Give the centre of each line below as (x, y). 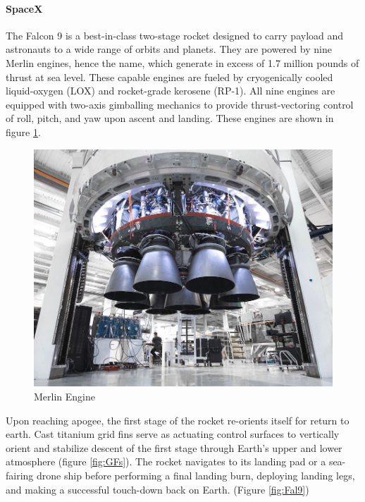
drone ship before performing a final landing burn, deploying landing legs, (196, 475)
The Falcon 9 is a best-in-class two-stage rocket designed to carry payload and (175, 35)
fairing (20, 475)
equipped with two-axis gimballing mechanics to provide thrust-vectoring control (180, 104)
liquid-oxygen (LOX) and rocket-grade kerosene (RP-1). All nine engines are (171, 91)
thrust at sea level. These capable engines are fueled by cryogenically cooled (169, 76)
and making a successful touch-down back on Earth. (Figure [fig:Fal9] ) (157, 489)
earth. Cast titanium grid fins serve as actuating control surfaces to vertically (173, 434)
